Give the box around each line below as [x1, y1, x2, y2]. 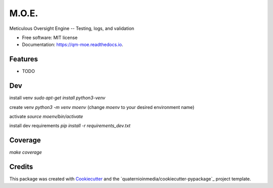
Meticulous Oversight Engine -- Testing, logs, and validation [9, 25, 134, 31]
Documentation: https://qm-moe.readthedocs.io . [22, 42, 123, 48]
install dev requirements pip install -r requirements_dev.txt [9, 123, 131, 129]
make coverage [9, 149, 42, 156]
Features [9, 55, 38, 63]
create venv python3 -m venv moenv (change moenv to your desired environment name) [9, 104, 195, 110]
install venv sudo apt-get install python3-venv [9, 95, 106, 101]
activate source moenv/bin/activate [9, 113, 83, 119]
